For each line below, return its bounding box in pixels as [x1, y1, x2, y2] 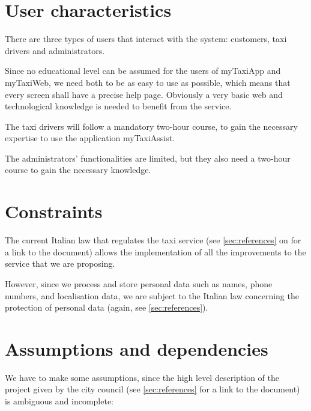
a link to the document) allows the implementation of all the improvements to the [5, 245, 306, 258]
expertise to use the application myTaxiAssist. [5, 132, 175, 144]
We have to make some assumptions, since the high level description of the [5, 371, 280, 383]
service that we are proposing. [5, 257, 115, 270]
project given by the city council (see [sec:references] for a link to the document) [5, 383, 300, 395]
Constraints [5, 199, 103, 224]
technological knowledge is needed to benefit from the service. [5, 100, 232, 112]
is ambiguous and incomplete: [5, 395, 113, 407]
